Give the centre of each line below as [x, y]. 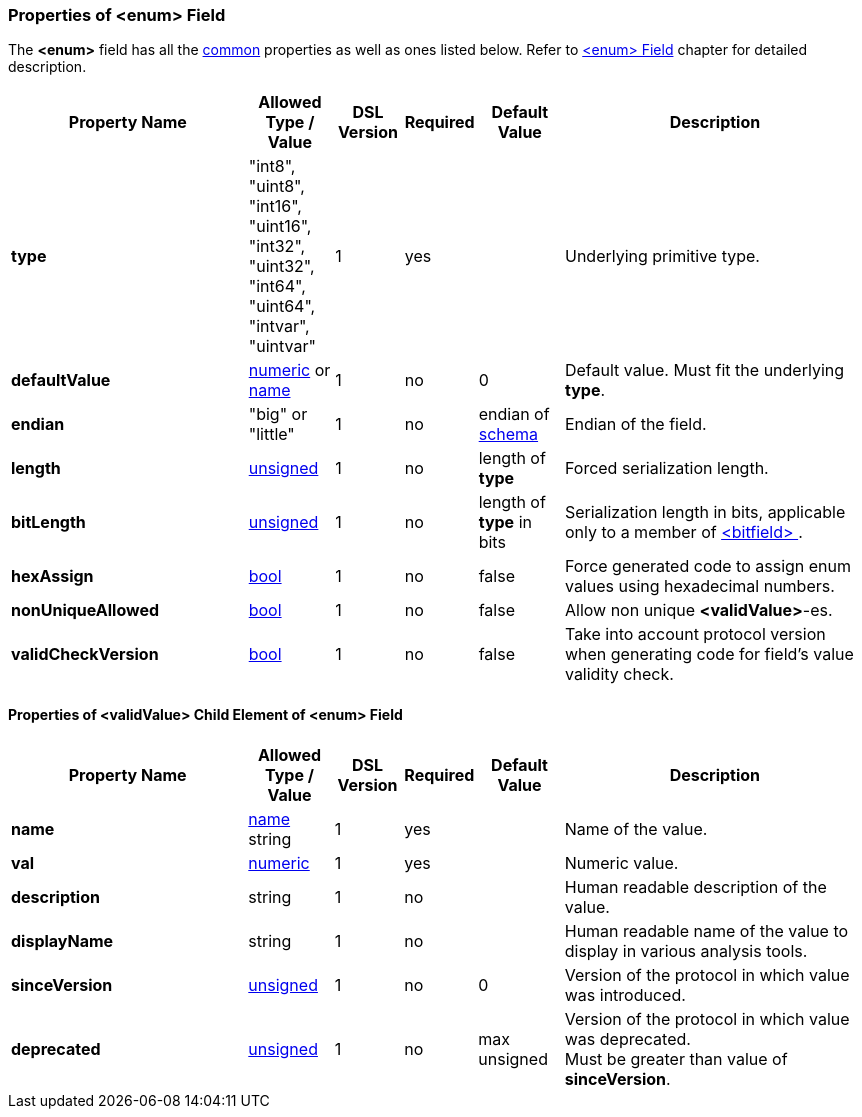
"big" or [278, 414]
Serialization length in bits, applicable [705, 512]
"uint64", [282, 306]
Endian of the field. [635, 424]
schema [508, 434]
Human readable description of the [695, 886]
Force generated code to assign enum [708, 566]
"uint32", [281, 266]
